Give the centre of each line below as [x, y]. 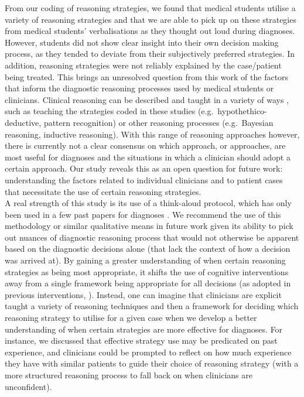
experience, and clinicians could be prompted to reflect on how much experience [148, 352]
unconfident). [28, 386]
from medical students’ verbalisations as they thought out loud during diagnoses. [150, 31]
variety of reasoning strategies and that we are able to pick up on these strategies [151, 19]
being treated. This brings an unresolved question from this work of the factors [147, 76]
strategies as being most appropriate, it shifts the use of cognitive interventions [147, 271]
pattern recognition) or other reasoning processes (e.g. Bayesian [158, 122]
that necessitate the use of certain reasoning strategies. [103, 191]
